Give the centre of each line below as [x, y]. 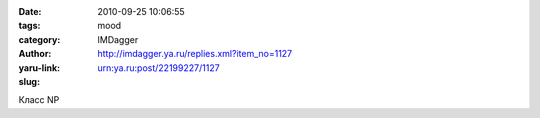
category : [39, 39]
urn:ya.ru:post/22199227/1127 [158, 67]
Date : [30, 11]
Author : [35, 54]
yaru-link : [39, 67]
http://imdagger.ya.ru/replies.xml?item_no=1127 [195, 54]
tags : [29, 26]
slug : [29, 81]
